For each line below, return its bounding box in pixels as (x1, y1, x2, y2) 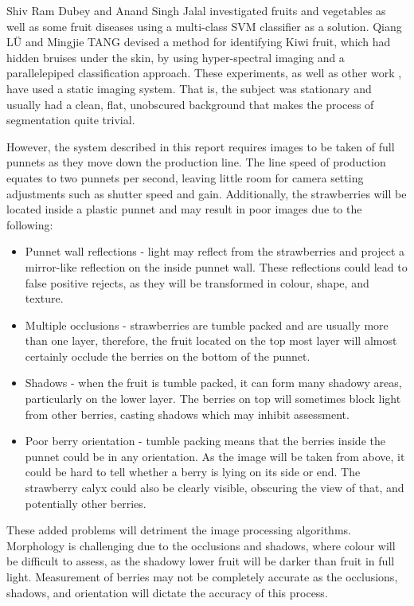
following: (6, 216, 53, 233)
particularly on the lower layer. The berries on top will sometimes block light (25, 390, 401, 407)
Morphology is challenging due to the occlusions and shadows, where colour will (6, 537, 396, 553)
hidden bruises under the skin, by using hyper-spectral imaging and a (6, 49, 345, 65)
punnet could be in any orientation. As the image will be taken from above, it (25, 448, 405, 464)
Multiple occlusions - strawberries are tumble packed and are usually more (25, 316, 389, 333)
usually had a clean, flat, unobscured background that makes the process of (6, 96, 374, 112)
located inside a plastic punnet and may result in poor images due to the (6, 201, 362, 217)
